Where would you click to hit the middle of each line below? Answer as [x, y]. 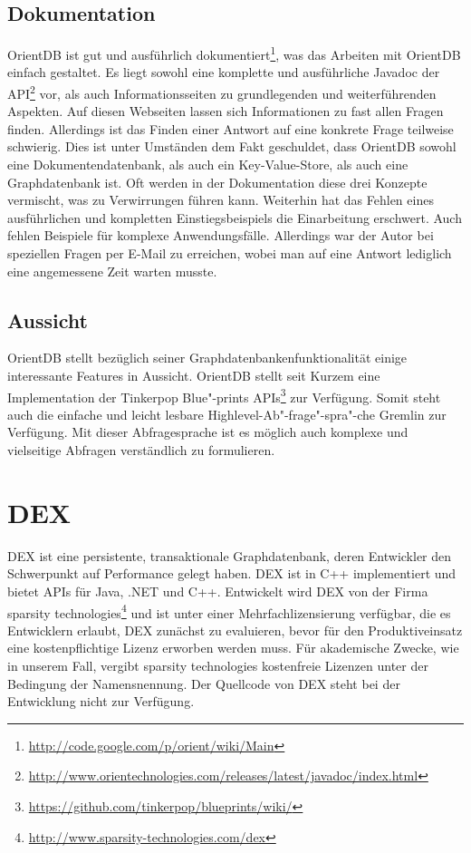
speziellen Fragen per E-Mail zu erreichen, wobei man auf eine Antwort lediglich [230, 253]
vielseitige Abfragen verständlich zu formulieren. [141, 450]
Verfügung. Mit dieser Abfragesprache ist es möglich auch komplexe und [208, 432]
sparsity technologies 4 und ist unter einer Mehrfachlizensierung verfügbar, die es [229, 611]
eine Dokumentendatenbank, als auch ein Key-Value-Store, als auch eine [208, 165]
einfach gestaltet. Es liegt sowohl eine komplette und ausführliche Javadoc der [224, 72]
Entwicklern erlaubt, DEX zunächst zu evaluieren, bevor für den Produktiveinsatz [235, 630]
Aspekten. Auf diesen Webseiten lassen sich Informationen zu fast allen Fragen [226, 111]
